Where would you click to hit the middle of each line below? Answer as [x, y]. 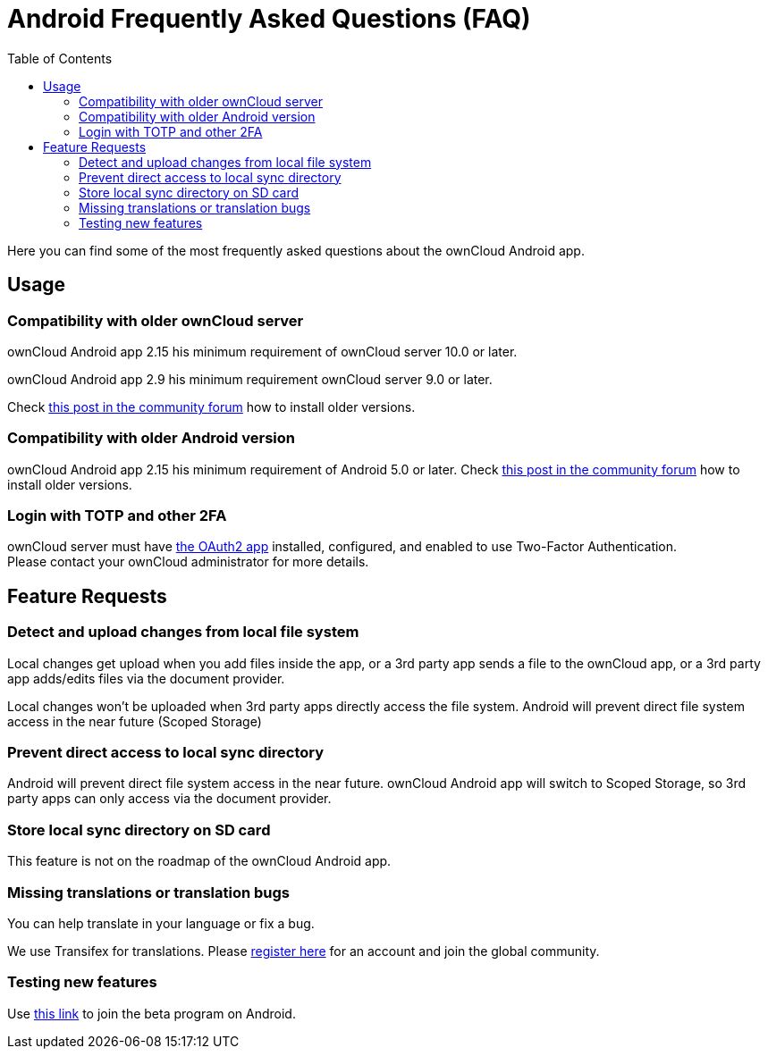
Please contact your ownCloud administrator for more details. [188, 562]
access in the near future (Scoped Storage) [135, 721]
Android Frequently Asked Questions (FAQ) [269, 19]
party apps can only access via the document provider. [169, 799]
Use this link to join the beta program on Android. [152, 1013]
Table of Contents [60, 58]
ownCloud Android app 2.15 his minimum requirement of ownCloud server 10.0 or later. [262, 351]
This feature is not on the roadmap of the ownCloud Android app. [199, 861]
